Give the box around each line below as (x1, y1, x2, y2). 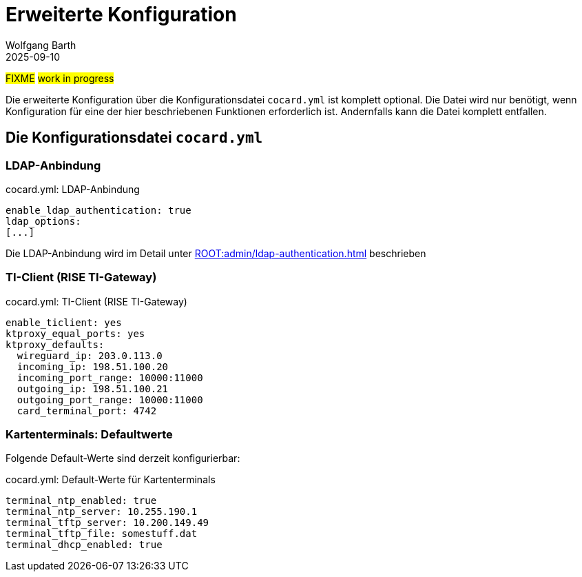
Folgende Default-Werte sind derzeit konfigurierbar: (6, 452, 240, 465)
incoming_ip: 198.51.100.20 (17, 361, 169, 372)
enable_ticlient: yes (6, 316, 122, 328)
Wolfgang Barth (6, 39, 76, 51)
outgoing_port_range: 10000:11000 (17, 394, 203, 405)
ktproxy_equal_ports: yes (6, 327, 145, 339)
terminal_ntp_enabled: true (6, 495, 157, 507)
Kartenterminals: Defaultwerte (6, 427, 173, 442)
